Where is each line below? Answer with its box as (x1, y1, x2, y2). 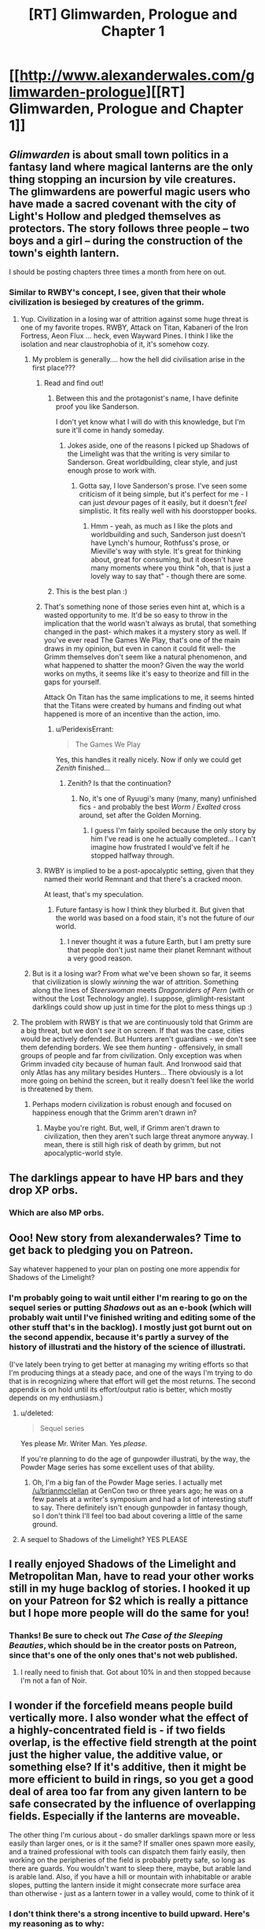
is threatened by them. (20, 1084, 94, 1094)
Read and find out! (43, 378, 105, 388)
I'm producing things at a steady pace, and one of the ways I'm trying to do (9, 1367, 253, 1378)
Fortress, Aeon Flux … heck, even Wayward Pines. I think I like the (20, 331, 234, 341)
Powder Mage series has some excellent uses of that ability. (20, 1462, 215, 1472)
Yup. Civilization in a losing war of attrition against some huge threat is (20, 315, 249, 324)
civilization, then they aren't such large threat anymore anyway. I (43, 1131, 253, 1142)
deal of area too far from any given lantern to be (9, 1784, 247, 1798)
